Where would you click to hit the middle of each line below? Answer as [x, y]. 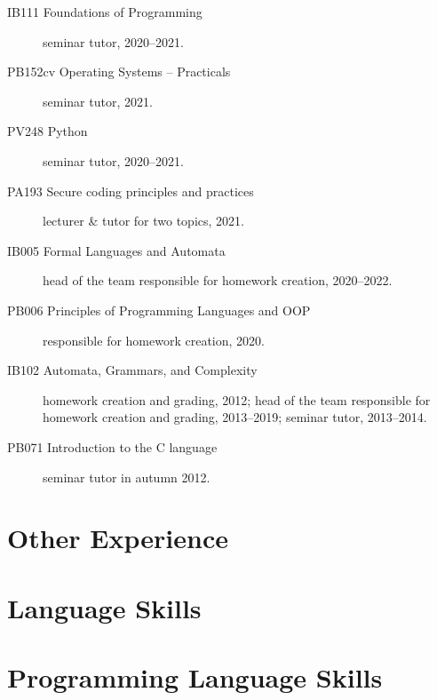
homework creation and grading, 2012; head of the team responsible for [237, 399]
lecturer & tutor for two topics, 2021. [143, 221]
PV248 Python [48, 131]
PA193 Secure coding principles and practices [131, 191]
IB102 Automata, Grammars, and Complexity [132, 370]
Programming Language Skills [195, 677]
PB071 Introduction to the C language [112, 446]
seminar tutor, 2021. [98, 101]
